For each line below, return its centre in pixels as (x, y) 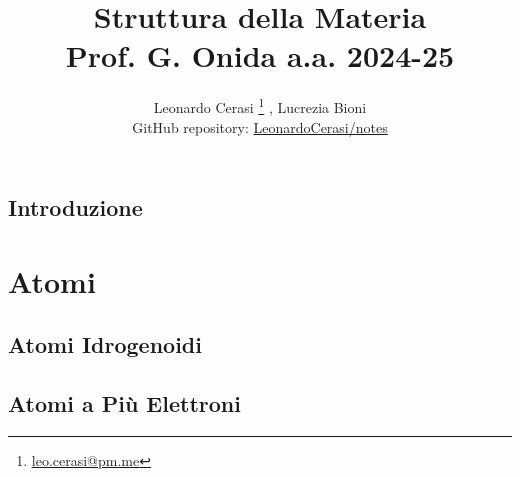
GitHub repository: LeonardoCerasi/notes (260, 126)
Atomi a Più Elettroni (124, 403)
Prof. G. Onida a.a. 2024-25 (260, 55)
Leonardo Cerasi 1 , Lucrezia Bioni (260, 105)
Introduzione (75, 207)
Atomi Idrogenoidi (105, 344)
